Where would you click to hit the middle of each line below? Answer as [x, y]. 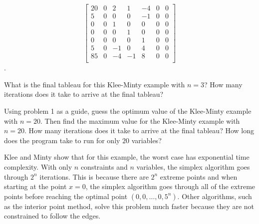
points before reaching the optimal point [66, 196]
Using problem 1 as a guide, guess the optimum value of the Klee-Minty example [128, 111]
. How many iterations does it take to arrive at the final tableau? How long [139, 130]
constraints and [104, 167]
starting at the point [35, 186]
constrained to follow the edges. [52, 216]
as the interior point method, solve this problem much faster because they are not [129, 206]
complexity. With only [38, 167]
